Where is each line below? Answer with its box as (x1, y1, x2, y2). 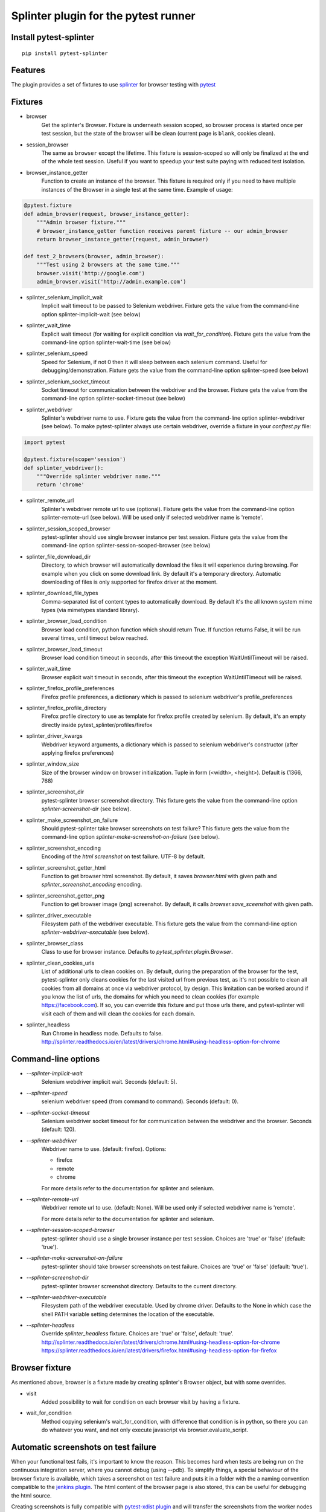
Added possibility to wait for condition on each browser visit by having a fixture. (41, 1398, 240, 1406)
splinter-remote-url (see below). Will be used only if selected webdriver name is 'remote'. (41, 514, 263, 521)
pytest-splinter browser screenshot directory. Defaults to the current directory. (41, 1282, 237, 1289)
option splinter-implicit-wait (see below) (41, 310, 141, 318)
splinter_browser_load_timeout (26, 645, 103, 653)
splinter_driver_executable (26, 911, 92, 919)
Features (11, 65, 45, 76)
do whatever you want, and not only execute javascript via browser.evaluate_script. (41, 1426, 249, 1433)
